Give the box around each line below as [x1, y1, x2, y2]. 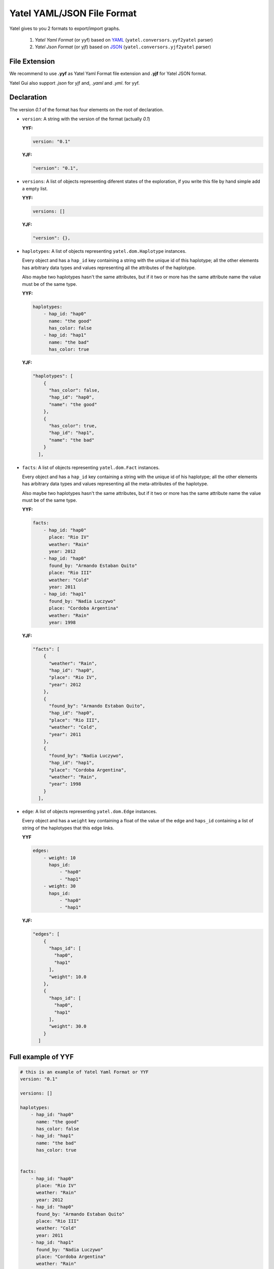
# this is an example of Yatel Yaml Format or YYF [20, 1069, 149, 1075]
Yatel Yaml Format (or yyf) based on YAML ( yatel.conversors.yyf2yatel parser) [35, 37, 213, 43]
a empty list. [22, 185, 48, 191]
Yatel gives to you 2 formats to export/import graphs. [9, 25, 120, 31]
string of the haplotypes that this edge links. [22, 825, 114, 831]
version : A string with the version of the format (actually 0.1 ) [22, 116, 151, 122]
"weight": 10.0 [49, 974, 87, 980]
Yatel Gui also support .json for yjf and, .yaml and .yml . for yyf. [9, 80, 140, 86]
